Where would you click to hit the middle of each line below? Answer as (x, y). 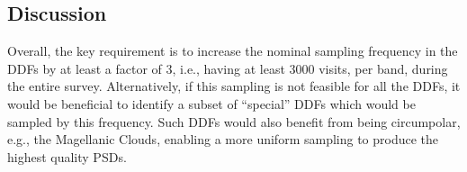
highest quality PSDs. (67, 156)
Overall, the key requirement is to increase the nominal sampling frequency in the (233, 51)
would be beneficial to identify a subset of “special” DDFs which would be (211, 103)
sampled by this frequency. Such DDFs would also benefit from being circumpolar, (234, 121)
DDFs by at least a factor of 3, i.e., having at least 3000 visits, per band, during (228, 68)
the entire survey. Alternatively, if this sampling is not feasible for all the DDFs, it (234, 86)
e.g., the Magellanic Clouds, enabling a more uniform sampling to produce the (223, 139)
